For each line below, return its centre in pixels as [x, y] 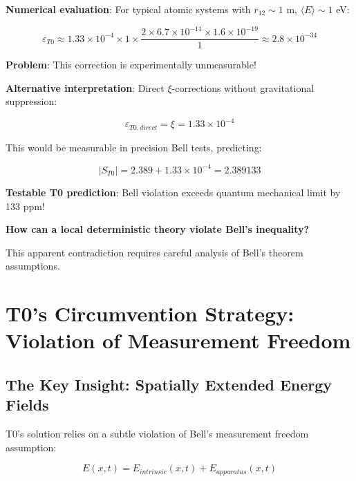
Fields [27, 405]
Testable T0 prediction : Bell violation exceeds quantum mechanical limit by [173, 192]
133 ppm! [25, 206]
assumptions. [33, 266]
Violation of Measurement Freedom [178, 340]
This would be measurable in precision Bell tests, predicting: [134, 147]
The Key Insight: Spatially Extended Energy [169, 384]
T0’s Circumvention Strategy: [150, 313]
